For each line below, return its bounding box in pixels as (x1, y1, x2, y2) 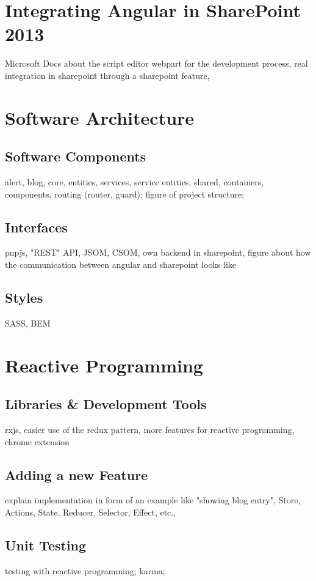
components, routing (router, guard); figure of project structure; (5, 187, 245, 200)
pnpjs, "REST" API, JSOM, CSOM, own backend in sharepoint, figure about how (5, 246, 311, 259)
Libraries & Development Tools (5, 394, 207, 413)
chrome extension (5, 435, 70, 448)
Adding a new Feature (5, 465, 148, 484)
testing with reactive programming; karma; (5, 564, 165, 577)
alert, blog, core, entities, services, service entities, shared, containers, (5, 176, 264, 188)
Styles (5, 288, 43, 307)
